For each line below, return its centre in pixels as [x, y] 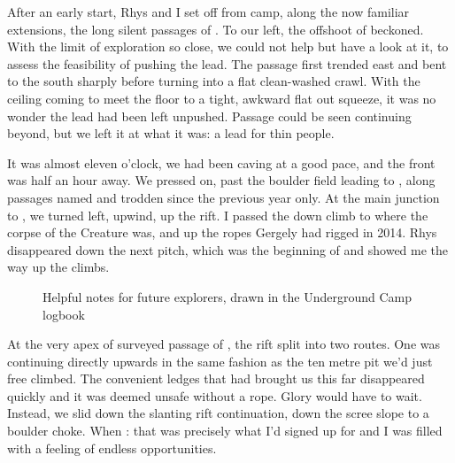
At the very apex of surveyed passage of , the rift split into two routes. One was [224, 344]
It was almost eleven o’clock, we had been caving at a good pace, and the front [221, 162]
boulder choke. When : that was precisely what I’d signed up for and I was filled [225, 431]
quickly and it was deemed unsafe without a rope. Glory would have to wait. [215, 395]
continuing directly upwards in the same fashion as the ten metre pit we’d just [220, 361]
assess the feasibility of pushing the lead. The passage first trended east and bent [227, 63]
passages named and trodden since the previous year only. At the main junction [224, 197]
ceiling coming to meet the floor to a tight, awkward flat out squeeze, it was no [222, 98]
